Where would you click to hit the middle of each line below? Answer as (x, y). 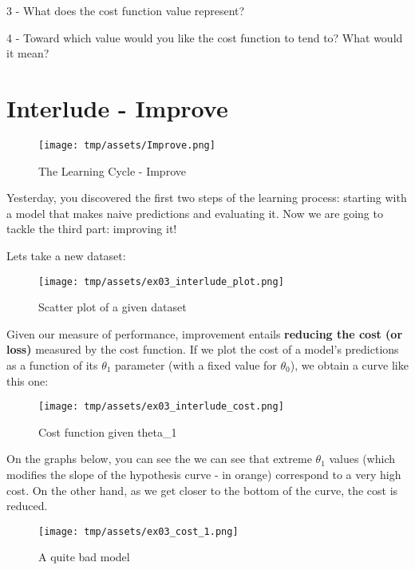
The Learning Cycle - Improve (112, 170)
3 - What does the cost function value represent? (126, 10)
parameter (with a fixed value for (196, 364)
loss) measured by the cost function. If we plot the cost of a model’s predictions (203, 349)
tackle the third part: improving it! (92, 229)
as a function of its (52, 364)
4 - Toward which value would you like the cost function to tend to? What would (205, 37)
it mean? (28, 53)
